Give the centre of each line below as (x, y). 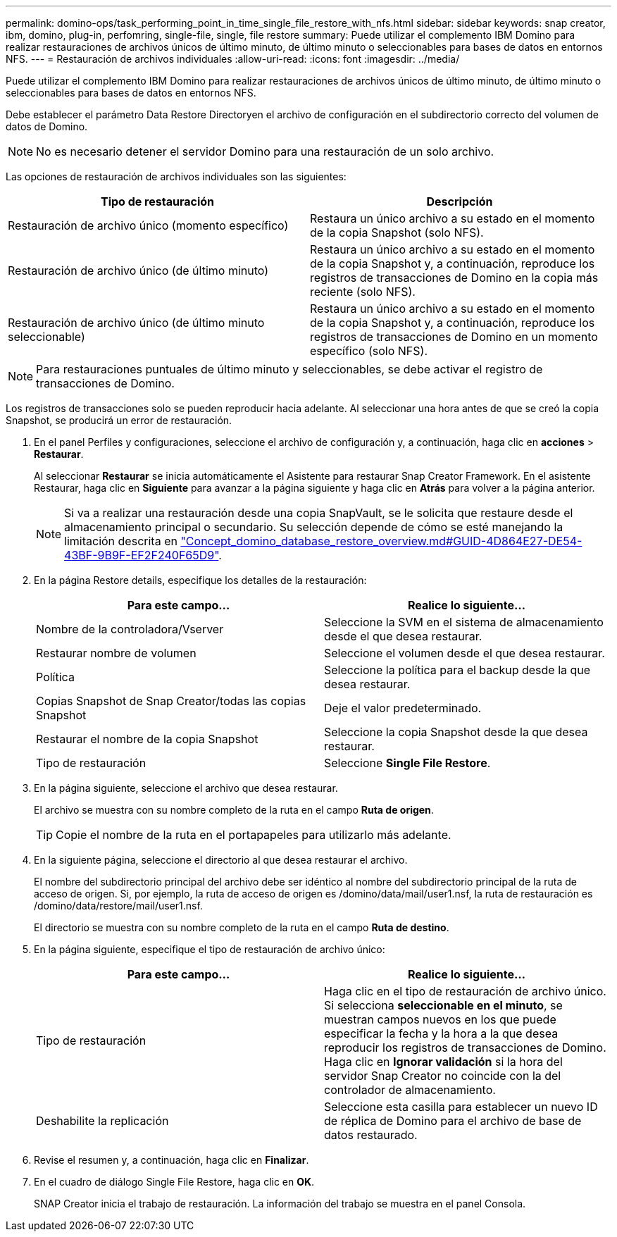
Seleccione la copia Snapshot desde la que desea (456, 732)
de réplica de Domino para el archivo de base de (453, 1121)
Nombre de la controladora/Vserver (130, 629)
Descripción (460, 201)
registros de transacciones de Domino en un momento (454, 337)
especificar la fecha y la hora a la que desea (441, 1033)
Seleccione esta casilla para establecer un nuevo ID (461, 1107)
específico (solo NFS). (369, 351)
